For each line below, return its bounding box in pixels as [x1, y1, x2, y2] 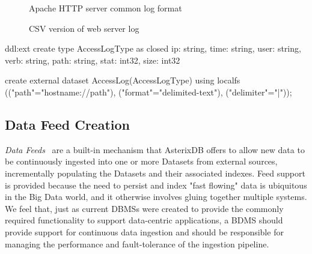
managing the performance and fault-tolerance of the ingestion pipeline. [5, 237, 269, 250]
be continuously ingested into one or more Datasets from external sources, [5, 155, 278, 168]
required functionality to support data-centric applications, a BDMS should [5, 214, 283, 226]
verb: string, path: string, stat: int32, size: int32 [5, 53, 180, 66]
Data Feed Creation [5, 115, 130, 133]
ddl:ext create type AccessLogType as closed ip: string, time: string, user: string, [5, 42, 301, 55]
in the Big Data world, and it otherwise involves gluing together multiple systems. [5, 190, 307, 203]
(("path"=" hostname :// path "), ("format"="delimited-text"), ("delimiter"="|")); [5, 85, 292, 98]
